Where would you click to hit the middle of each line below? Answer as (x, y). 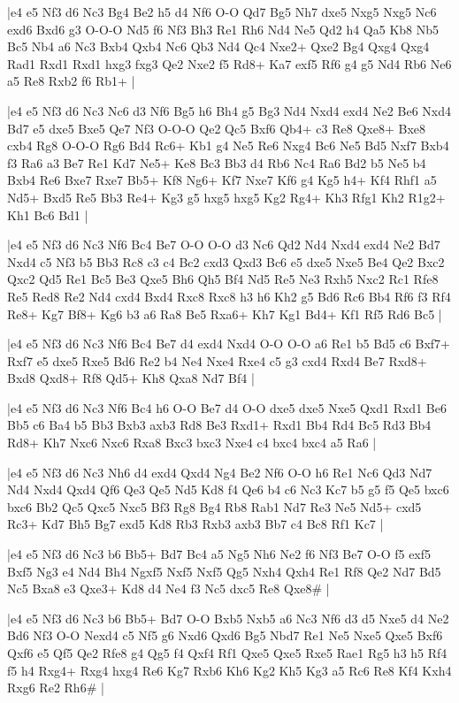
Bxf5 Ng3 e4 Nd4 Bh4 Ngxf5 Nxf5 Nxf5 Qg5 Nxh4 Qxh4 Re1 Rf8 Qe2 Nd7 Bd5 (224, 571)
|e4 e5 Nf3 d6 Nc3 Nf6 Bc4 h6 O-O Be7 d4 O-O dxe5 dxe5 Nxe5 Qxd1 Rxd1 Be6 (227, 407)
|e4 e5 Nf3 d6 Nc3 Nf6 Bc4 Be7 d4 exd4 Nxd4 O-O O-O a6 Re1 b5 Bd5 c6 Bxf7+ (229, 344)
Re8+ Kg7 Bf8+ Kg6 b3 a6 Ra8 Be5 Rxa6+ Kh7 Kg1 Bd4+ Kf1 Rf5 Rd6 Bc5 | (225, 313)
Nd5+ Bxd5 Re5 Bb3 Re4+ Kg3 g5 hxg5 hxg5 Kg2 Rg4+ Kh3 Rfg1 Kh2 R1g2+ (226, 197)
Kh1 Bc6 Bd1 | (48, 214)
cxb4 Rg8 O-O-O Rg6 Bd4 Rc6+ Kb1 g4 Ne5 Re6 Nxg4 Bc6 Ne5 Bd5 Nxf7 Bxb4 (228, 145)
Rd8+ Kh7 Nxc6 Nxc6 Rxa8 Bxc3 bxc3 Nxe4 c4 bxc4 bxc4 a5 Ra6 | (192, 443)
